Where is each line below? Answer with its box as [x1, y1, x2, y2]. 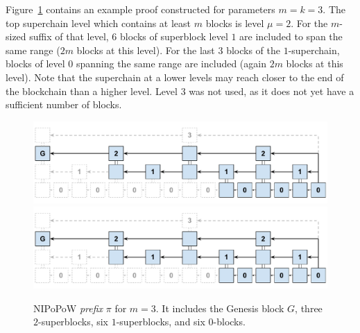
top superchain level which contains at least [6, 15, 191, 30]
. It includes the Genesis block [155, 300, 284, 315]
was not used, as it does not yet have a [189, 83, 354, 98]
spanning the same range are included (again [76, 56, 266, 71]
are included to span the [239, 29, 343, 44]
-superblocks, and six [116, 314, 205, 329]
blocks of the [226, 42, 280, 57]
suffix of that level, [29, 29, 109, 44]
